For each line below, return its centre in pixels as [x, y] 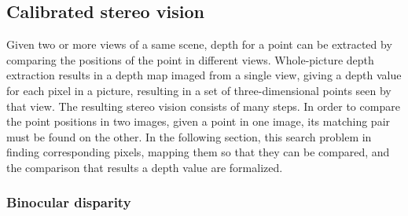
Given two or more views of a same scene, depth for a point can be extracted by [199, 44]
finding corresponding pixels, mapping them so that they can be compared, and [198, 152]
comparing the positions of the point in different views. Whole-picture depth [190, 59]
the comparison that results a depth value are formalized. [145, 167]
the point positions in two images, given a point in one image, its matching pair [198, 121]
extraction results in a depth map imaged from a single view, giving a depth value [204, 75]
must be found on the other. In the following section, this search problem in [189, 136]
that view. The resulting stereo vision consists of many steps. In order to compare [203, 106]
